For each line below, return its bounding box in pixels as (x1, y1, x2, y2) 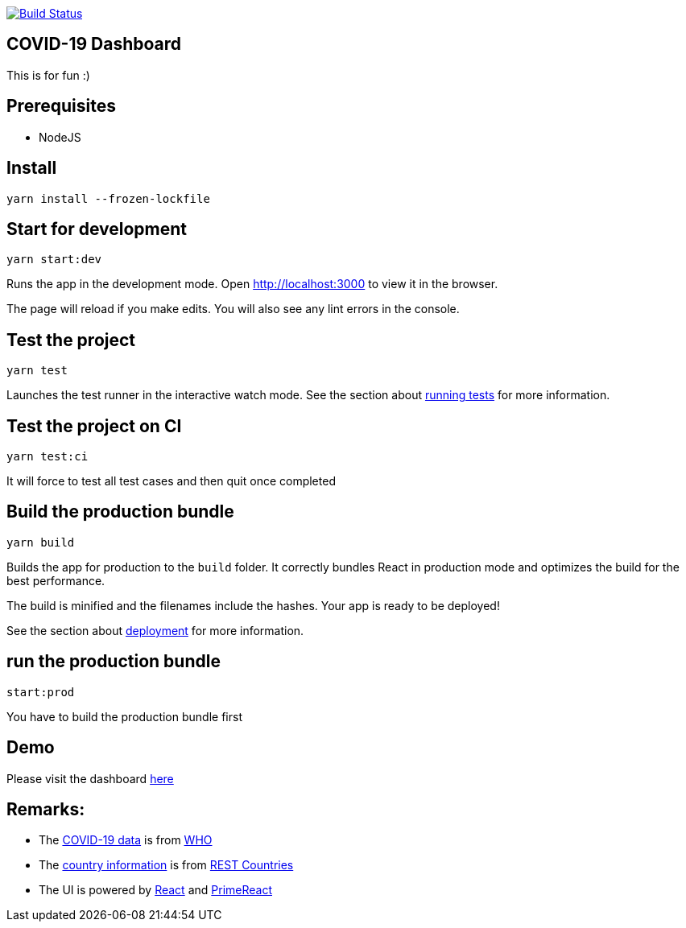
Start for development (6, 218, 188, 239)
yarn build (6, 535, 75, 549)
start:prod (6, 685, 75, 699)
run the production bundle (6, 651, 221, 672)
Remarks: (6, 799, 85, 820)
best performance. (6, 573, 105, 588)
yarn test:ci (6, 450, 89, 464)
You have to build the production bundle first (6, 709, 242, 724)
